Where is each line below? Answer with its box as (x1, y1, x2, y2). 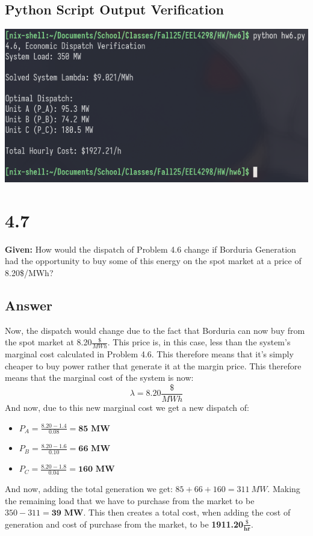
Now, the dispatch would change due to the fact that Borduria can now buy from (5, 324, 305, 336)
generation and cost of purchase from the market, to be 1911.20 (5, 517, 244, 530)
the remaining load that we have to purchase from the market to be (5, 494, 255, 507)
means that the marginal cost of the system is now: (5, 371, 194, 384)
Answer (5, 295, 53, 314)
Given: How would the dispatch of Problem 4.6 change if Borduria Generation (5, 242, 296, 255)
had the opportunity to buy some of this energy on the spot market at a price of (5, 254, 302, 267)
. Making (267, 482, 300, 495)
